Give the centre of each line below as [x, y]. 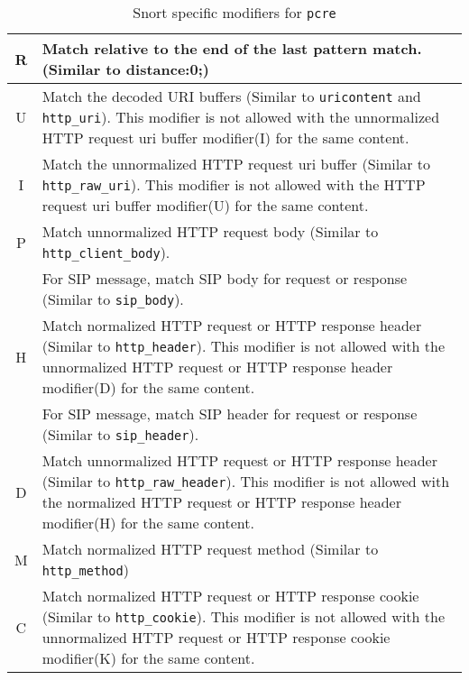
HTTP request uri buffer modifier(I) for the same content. [225, 138]
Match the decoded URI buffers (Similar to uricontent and [231, 96]
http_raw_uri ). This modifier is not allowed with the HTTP [234, 184]
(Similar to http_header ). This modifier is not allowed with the [244, 346]
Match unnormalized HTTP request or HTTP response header [239, 460]
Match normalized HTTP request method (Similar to [210, 549]
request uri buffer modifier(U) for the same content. [205, 205]
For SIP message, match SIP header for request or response [230, 414]
